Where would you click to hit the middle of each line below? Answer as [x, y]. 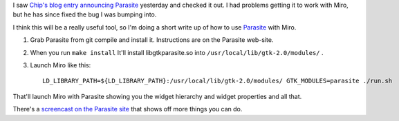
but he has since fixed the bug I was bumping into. [85, 14]
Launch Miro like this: [61, 65]
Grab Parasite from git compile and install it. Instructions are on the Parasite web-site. [152, 40]
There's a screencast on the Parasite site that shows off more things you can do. [128, 109]
